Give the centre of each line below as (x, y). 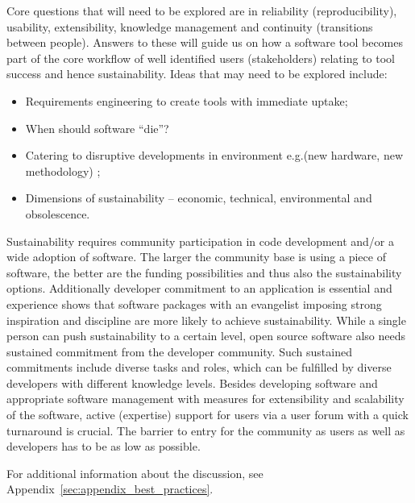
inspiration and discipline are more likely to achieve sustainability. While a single (206, 320)
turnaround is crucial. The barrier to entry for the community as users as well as (206, 430)
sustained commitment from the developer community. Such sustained (179, 351)
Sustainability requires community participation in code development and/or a (201, 241)
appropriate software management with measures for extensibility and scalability (205, 399)
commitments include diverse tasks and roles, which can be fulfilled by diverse (199, 367)
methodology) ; (63, 170)
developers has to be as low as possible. (104, 446)
